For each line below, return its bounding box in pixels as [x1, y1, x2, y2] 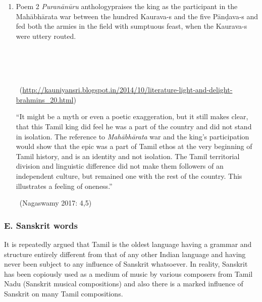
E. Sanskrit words [4, 219, 78, 231]
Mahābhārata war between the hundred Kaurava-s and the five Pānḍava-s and [16, 11, 258, 21]
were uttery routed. [16, 30, 76, 41]
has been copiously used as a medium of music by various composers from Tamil [4, 268, 253, 279]
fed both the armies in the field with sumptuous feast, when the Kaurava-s [16, 21, 247, 31]
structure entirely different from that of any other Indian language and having [4, 248, 246, 259]
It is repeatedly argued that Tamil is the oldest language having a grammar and [4, 238, 252, 249]
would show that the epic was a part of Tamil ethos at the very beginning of [16, 141, 252, 152]
